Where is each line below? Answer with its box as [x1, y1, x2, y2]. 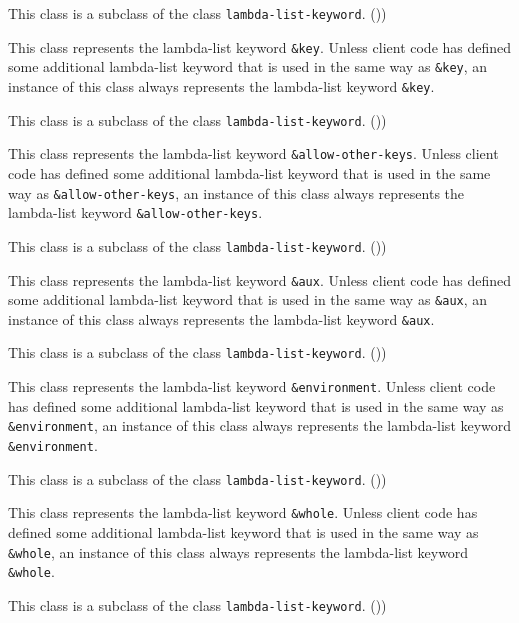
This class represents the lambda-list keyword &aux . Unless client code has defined [8, 269, 512, 290]
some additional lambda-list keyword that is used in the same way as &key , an [8, 56, 488, 77]
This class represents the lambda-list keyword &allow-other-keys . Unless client [8, 143, 499, 164]
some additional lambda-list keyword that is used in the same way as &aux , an [8, 289, 488, 310]
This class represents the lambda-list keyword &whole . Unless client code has [8, 502, 478, 523]
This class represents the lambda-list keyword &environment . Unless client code [8, 376, 496, 397]
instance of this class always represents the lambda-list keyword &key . [8, 75, 435, 96]
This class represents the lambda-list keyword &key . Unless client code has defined [8, 36, 512, 57]
